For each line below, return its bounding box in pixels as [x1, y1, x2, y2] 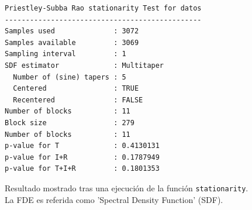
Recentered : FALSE [13, 95, 143, 104]
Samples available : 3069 [5, 38, 139, 47]
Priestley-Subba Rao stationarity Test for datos [5, 4, 202, 12]
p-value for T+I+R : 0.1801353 [5, 164, 160, 173]
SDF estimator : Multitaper [5, 61, 164, 70]
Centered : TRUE [13, 84, 139, 93]
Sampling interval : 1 [5, 50, 126, 58]
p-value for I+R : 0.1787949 [5, 153, 160, 161]
